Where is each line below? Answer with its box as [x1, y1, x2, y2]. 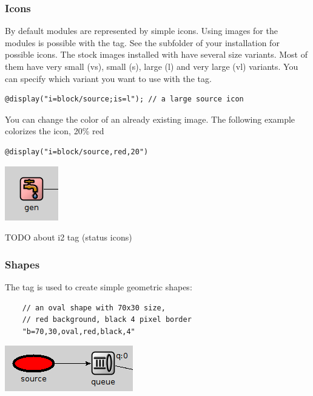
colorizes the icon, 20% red [5, 125, 104, 137]
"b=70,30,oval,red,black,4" [22, 327, 135, 336]
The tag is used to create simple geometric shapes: [5, 280, 192, 293]
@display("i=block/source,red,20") [5, 147, 149, 156]
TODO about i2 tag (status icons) [5, 231, 132, 244]
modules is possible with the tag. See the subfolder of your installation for [5, 36, 280, 49]
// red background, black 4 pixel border [22, 315, 192, 324]
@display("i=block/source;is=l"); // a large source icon [5, 95, 244, 104]
